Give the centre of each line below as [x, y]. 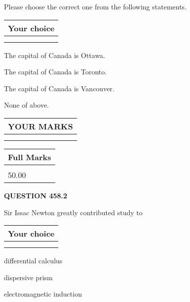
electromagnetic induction [43, 294]
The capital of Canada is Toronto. [56, 72]
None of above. [26, 105]
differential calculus [33, 261]
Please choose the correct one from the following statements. [95, 6]
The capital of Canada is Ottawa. [55, 55]
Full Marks [30, 157]
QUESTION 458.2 [36, 195]
